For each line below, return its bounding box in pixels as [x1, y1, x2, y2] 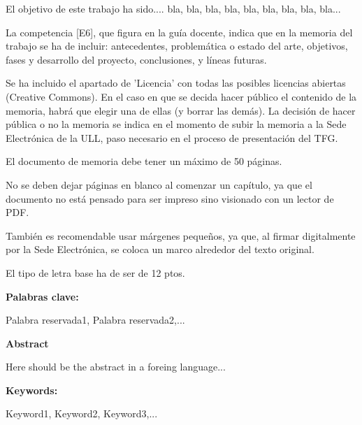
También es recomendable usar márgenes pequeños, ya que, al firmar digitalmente [6, 228, 356, 243]
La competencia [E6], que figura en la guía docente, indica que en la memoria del [6, 24, 353, 39]
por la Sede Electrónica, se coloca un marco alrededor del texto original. [6, 242, 314, 257]
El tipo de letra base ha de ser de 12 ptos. [6, 265, 185, 280]
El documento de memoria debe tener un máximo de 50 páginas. [6, 154, 282, 168]
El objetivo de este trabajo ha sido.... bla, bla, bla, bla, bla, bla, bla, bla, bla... [6, 1, 341, 15]
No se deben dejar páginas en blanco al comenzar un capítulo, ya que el [6, 177, 312, 192]
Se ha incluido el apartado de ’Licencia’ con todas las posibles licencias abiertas [6, 75, 346, 90]
